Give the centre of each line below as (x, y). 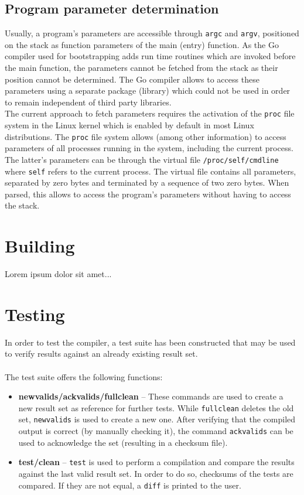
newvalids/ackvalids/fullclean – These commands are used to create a (151, 396)
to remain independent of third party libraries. (88, 102)
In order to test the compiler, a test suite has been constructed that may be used (150, 342)
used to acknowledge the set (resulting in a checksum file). (123, 442)
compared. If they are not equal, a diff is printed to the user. (130, 485)
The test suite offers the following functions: (84, 376)
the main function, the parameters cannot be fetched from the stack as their (141, 68)
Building (40, 246)
